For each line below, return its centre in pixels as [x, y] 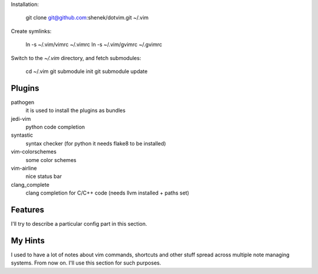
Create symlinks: [31, 31]
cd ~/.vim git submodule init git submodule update [87, 71]
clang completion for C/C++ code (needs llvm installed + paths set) [107, 193]
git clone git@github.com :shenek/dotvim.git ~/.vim [87, 18]
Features [27, 209]
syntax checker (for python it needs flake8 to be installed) [96, 143]
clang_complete [30, 184]
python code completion [55, 127]
